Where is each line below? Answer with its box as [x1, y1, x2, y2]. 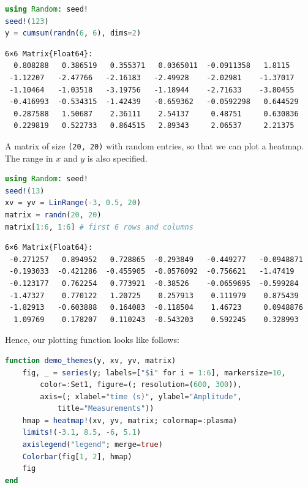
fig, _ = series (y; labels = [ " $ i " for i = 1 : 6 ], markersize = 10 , [22, 368, 286, 377]
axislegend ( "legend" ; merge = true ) [22, 440, 163, 449]
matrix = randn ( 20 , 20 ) [5, 210, 102, 219]
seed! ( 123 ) [5, 17, 49, 26]
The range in [5, 151, 53, 164]
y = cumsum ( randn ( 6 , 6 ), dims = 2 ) [5, 29, 141, 38]
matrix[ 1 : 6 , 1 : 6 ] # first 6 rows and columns [5, 222, 193, 231]
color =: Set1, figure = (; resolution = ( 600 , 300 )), [40, 380, 242, 389]
